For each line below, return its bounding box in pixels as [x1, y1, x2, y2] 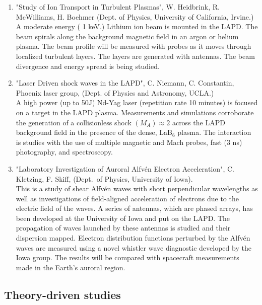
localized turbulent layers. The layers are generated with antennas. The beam [16, 50, 255, 61]
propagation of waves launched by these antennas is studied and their [16, 222, 231, 233]
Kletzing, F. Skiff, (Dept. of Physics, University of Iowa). [16, 173, 193, 184]
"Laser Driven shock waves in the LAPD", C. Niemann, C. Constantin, [16, 78, 234, 88]
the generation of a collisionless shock [16, 117, 132, 127]
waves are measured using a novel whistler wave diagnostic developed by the [16, 242, 251, 253]
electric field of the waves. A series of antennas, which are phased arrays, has [16, 203, 253, 213]
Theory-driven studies [4, 286, 121, 302]
